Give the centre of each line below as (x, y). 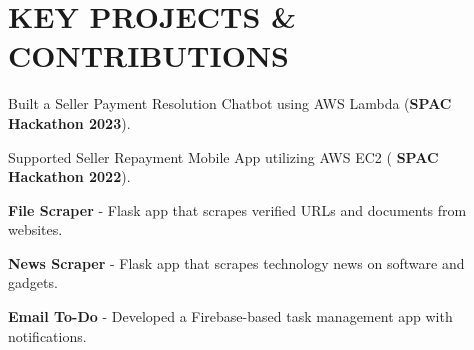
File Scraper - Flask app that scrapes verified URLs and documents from (237, 209)
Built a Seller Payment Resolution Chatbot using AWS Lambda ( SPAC (230, 103)
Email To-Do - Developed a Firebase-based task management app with (230, 316)
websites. (35, 229)
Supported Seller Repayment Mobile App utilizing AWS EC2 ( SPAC (223, 156)
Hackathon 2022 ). (69, 176)
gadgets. (33, 282)
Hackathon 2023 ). (69, 122)
